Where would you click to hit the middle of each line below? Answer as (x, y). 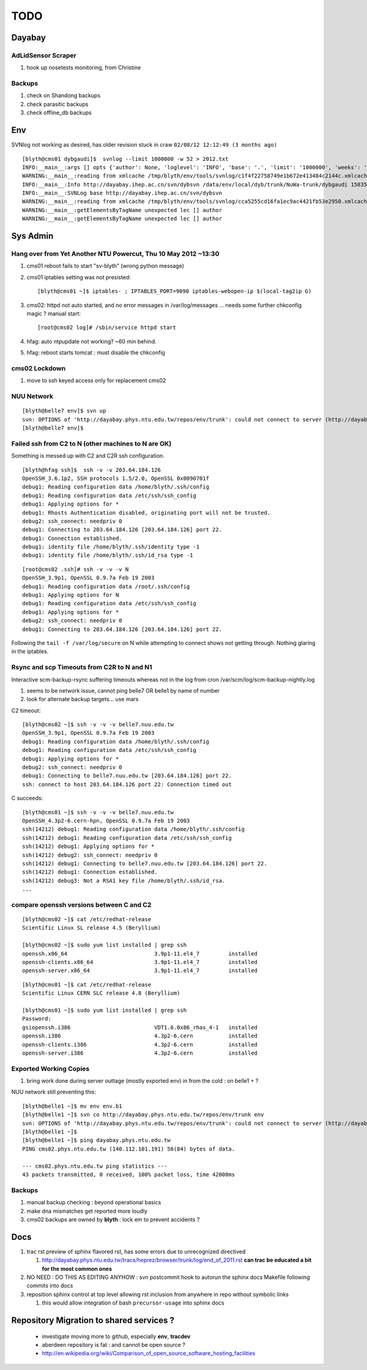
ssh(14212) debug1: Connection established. (90, 872)
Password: (37, 1019)
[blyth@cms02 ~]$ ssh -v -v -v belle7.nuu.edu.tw (98, 725)
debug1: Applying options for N (71, 595)
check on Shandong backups (64, 95)
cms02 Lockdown (39, 368)
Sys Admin (32, 236)
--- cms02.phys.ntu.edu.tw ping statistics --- (95, 1166)
